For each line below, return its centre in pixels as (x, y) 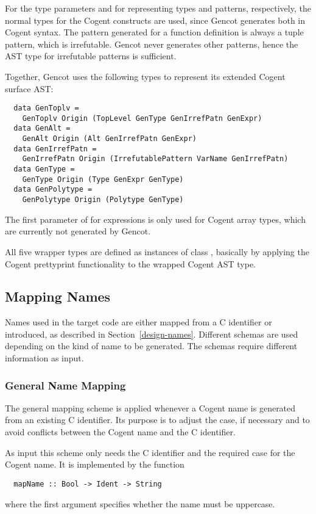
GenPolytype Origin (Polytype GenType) (103, 200)
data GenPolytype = (53, 190)
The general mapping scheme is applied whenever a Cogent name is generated (150, 407)
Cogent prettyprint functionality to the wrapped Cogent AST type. (130, 263)
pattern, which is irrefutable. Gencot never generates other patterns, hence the (152, 44)
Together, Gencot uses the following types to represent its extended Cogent (145, 76)
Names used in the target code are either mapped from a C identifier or (139, 322)
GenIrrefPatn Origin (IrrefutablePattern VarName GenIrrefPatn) (155, 159)
